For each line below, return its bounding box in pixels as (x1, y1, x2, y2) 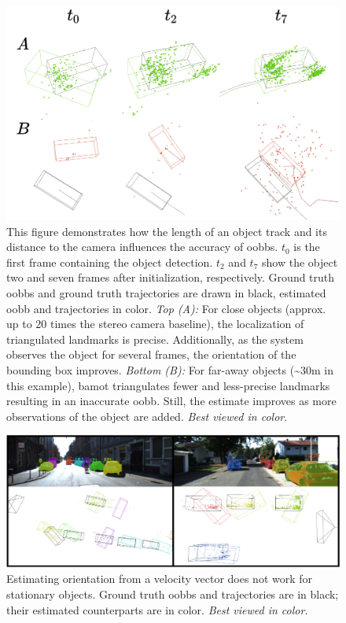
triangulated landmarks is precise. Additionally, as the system (6, 330, 304, 347)
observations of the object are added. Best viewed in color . (6, 407, 288, 424)
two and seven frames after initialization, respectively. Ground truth (6, 269, 335, 286)
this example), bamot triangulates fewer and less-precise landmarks (6, 377, 330, 393)
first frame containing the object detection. (6, 253, 213, 270)
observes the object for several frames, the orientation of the (6, 346, 296, 363)
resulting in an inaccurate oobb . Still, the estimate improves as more (6, 393, 337, 409)
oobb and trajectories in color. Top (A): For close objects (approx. (6, 300, 326, 316)
